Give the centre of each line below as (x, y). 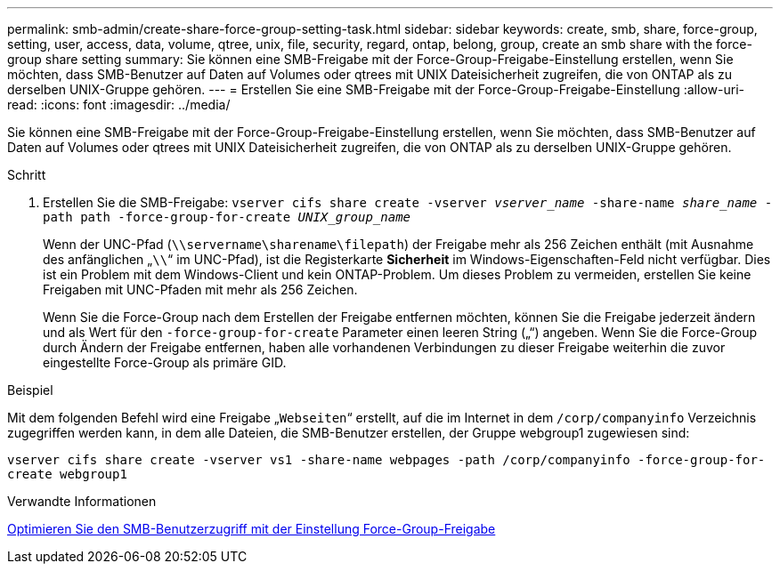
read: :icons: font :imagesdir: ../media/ (119, 105)
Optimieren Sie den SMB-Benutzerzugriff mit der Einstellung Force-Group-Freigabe (252, 529)
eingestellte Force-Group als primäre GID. (165, 362)
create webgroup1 (67, 474)
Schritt (27, 175)
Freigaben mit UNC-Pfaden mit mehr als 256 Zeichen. (200, 290)
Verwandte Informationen (82, 501)
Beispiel (30, 390)
